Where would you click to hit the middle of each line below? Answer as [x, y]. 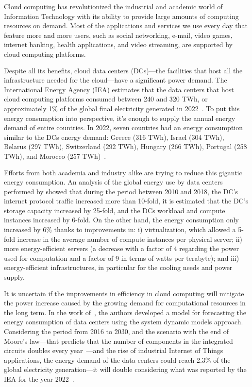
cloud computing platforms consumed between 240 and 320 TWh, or [106, 99]
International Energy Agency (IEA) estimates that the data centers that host [119, 89]
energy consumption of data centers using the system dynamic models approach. [124, 322]
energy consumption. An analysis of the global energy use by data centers [113, 182]
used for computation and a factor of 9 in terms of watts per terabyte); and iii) [122, 258]
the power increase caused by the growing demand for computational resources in [125, 303]
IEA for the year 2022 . [39, 379]
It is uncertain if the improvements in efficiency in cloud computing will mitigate [124, 293]
